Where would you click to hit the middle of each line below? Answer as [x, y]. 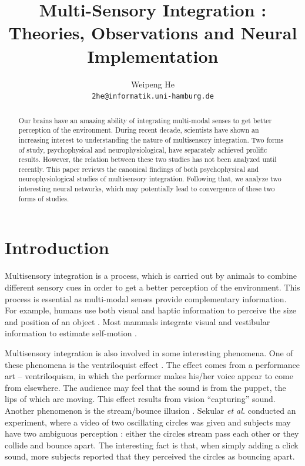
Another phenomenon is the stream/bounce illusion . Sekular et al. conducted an [150, 410]
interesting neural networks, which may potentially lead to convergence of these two [147, 189]
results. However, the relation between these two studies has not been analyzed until [148, 159]
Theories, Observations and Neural [153, 33]
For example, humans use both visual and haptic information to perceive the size [151, 310]
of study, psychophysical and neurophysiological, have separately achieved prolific [143, 149]
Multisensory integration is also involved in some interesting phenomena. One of [149, 352]
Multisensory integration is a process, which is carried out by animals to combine [151, 276]
